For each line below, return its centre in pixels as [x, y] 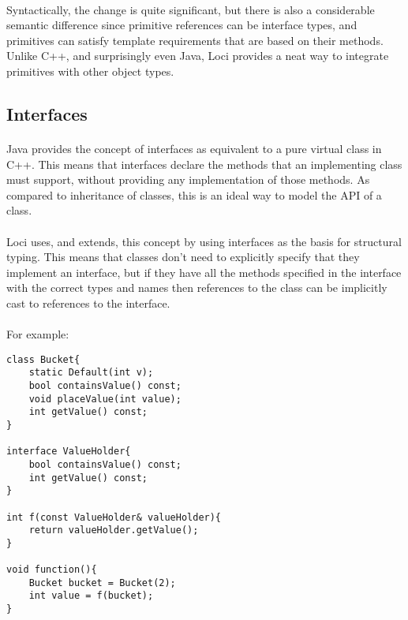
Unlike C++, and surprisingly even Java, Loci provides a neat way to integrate [198, 56]
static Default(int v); [91, 373]
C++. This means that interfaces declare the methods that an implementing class [204, 164]
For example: [38, 334]
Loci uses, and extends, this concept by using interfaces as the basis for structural [204, 241]
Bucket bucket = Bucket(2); [102, 583]
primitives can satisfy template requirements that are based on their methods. [195, 40]
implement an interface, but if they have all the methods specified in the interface [204, 272]
